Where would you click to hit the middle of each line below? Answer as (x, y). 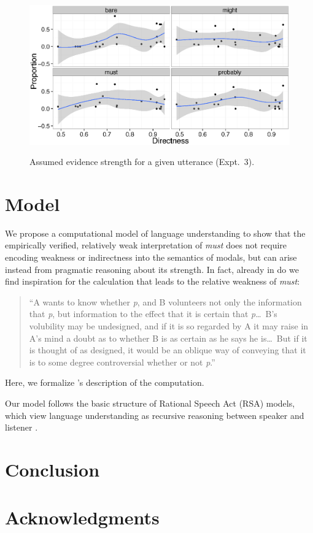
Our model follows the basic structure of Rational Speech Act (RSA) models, (150, 403)
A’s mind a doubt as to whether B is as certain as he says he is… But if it (168, 338)
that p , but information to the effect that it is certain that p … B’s (153, 314)
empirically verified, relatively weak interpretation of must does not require (146, 245)
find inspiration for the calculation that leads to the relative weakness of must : (153, 281)
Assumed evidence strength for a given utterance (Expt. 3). (142, 162)
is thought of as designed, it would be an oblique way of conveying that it (168, 350)
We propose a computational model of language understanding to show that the (155, 233)
